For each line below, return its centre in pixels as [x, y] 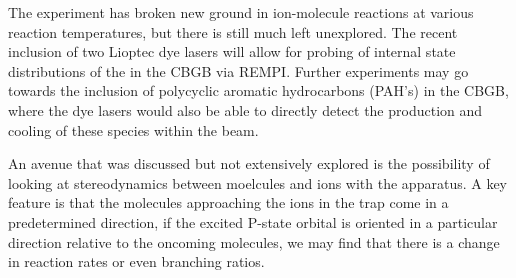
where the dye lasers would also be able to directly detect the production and [245, 109]
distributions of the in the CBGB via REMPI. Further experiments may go [238, 70]
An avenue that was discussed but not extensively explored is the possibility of [249, 163]
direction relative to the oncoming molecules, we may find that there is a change [254, 241]
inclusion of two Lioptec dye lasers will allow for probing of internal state [232, 51]
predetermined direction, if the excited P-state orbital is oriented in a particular [253, 221]
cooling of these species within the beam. [133, 129]
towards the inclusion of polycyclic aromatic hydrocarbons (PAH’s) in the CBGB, [258, 90]
